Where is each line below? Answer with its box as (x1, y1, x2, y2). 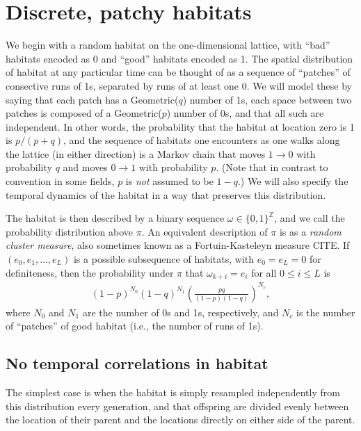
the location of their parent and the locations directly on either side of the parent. (6, 412, 355, 427)
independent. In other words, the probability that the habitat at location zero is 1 (6, 119, 355, 133)
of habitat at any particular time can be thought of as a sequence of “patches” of (6, 65, 351, 79)
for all (251, 265, 277, 279)
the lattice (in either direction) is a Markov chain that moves (6, 146, 266, 161)
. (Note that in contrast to (216, 160, 328, 174)
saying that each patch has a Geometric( (6, 92, 179, 106)
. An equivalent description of (141, 224, 268, 238)
